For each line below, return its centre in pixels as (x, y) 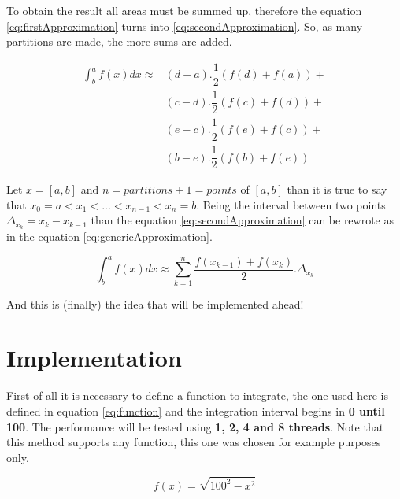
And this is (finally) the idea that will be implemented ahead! (155, 303)
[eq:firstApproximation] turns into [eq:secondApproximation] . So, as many (185, 26)
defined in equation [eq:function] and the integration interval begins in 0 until (196, 410)
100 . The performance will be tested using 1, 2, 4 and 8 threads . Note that (195, 426)
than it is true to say (337, 189)
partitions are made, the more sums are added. (119, 41)
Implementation (94, 358)
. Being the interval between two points (291, 204)
